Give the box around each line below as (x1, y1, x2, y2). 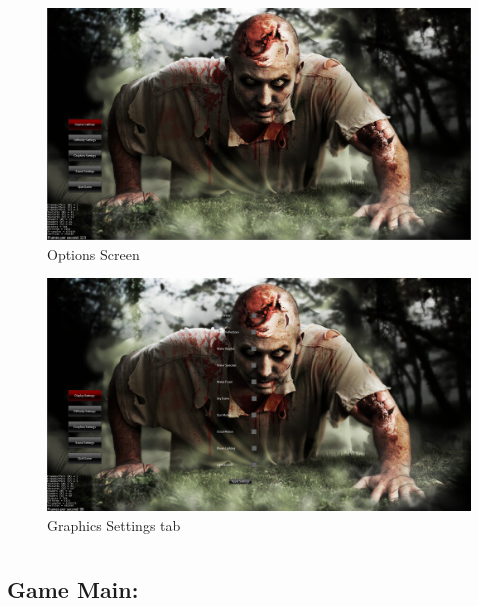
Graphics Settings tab (47, 514, 181, 535)
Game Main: (7, 573, 139, 604)
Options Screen (47, 243, 140, 264)
